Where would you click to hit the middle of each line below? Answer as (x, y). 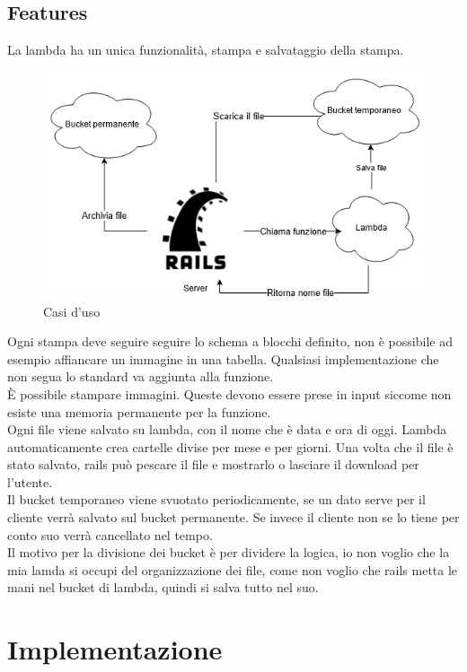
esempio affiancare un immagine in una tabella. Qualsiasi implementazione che (223, 358)
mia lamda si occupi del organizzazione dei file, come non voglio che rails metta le (233, 569)
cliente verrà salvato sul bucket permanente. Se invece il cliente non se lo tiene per (233, 517)
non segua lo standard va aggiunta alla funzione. (141, 376)
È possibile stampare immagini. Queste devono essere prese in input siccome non (229, 393)
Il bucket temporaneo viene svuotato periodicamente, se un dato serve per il (216, 499)
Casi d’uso (72, 311)
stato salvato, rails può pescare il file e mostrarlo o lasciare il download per (213, 464)
